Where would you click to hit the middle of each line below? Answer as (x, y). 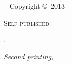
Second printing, (29, 56)
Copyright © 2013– (39, 6)
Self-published (27, 23)
